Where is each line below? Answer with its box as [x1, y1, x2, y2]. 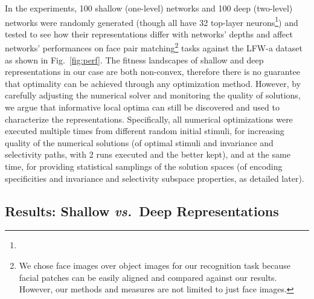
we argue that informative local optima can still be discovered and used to [5, 101, 280, 114]
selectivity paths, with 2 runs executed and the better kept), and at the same [5, 148, 290, 161]
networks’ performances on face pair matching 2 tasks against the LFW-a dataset [5, 40, 303, 54]
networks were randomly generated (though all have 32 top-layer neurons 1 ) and [5, 14, 298, 28]
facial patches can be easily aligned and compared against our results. [19, 271, 277, 283]
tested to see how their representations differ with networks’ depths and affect [5, 27, 293, 40]
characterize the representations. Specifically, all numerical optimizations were [5, 112, 293, 125]
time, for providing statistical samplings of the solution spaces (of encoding [5, 160, 283, 173]
